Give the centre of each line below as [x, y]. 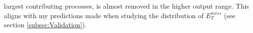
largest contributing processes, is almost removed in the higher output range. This [126, 6]
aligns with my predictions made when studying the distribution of [104, 15]
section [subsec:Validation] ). [45, 25]
